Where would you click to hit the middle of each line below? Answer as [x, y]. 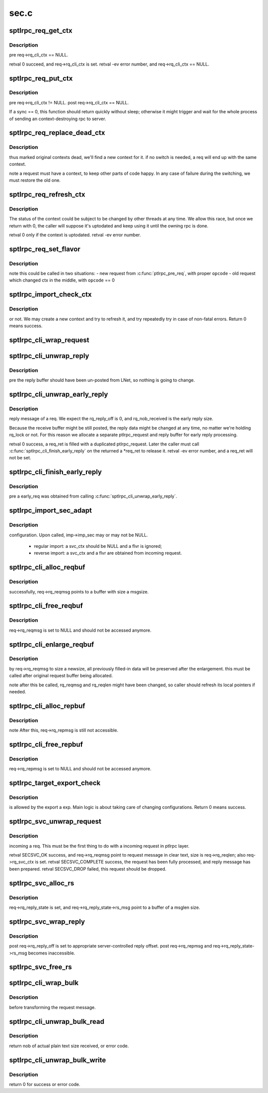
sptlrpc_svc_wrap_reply [47, 921]
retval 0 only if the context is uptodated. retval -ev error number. [75, 235]
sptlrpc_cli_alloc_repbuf [47, 706]
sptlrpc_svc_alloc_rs [42, 883]
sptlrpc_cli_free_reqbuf [46, 606]
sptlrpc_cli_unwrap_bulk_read [57, 1021]
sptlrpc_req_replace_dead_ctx [57, 133]
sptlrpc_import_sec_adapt [50, 511]
